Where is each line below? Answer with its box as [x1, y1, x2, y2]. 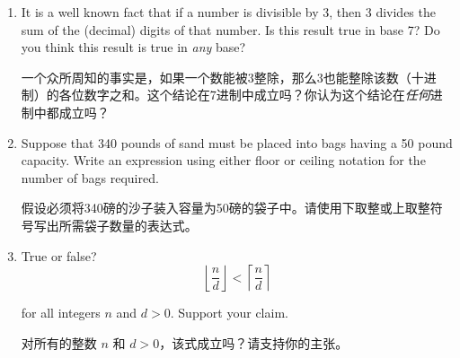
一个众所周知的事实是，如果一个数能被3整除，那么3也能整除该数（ [21, 67, 411, 86]
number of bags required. [21, 168, 159, 187]
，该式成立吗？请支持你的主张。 [159, 333, 349, 352]
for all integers [21, 303, 101, 322]
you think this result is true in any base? [21, 38, 246, 57]
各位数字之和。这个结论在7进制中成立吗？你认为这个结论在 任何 [58, 85, 430, 104]
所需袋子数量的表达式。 [58, 215, 198, 234]
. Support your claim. [170, 303, 288, 322]
